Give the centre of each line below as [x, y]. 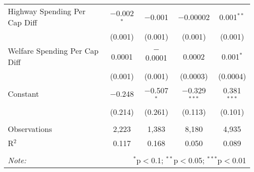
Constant [23, 94]
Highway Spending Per [47, 11]
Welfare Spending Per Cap [53, 51]
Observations [30, 129]
